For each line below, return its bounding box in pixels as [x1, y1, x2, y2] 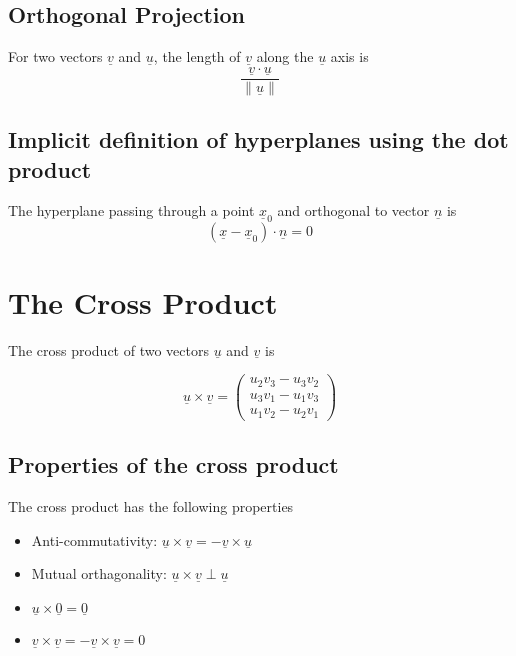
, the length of [153, 46, 241, 67]
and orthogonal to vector [277, 200, 430, 221]
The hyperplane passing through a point [8, 200, 255, 221]
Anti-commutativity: [31, 529, 158, 550]
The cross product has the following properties [8, 495, 294, 516]
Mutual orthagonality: [31, 563, 167, 584]
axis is [330, 46, 369, 67]
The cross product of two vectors [8, 339, 209, 360]
